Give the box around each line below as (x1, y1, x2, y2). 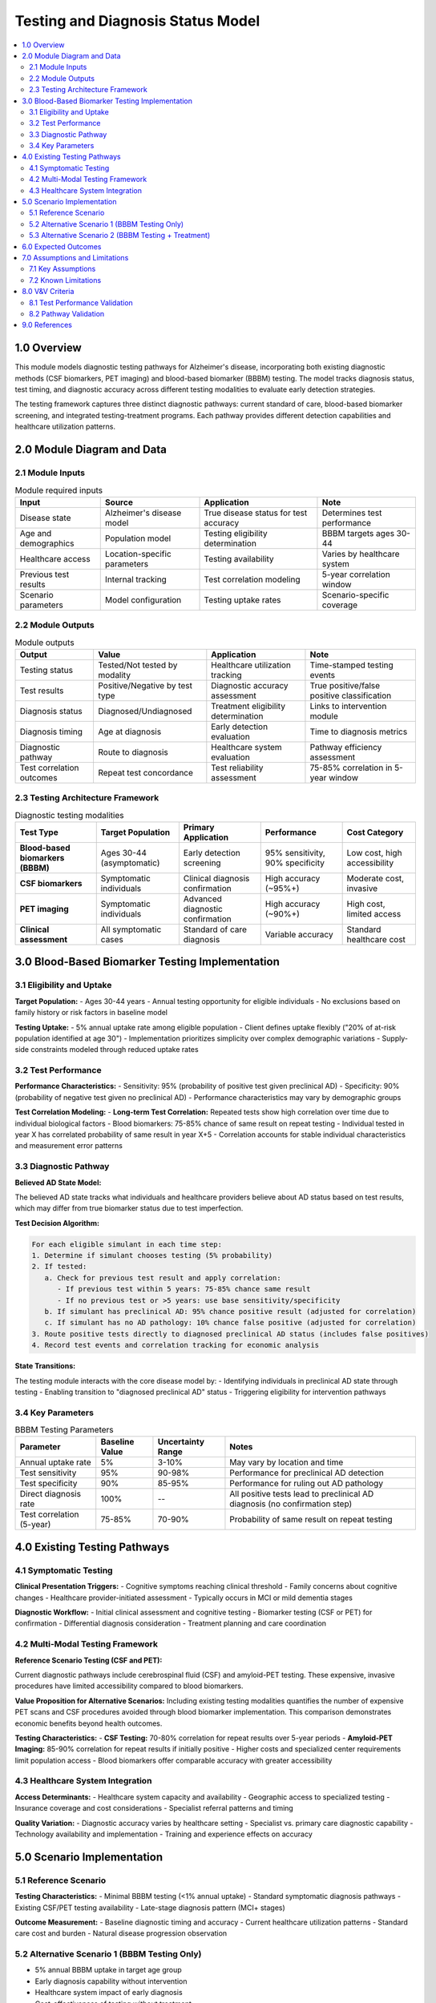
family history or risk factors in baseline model (14, 1008, 168, 1018)
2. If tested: (31, 1262, 87, 1272)
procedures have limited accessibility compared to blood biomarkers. (14, 1681, 244, 1691)
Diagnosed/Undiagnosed (97, 705, 192, 716)
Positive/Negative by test (97, 679, 192, 691)
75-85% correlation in (309, 762, 393, 773)
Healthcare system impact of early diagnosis (34, 1988, 184, 1997)
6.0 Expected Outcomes (22, 241, 102, 252)
